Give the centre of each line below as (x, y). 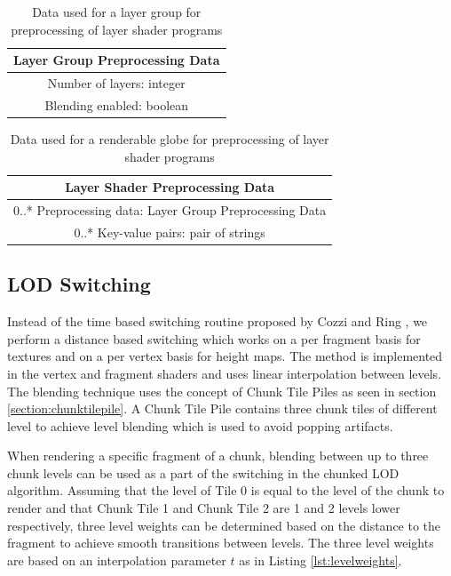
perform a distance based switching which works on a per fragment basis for (214, 338)
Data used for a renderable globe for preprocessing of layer (170, 138)
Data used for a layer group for (117, 12)
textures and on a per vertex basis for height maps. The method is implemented (225, 356)
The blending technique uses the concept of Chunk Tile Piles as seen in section (222, 391)
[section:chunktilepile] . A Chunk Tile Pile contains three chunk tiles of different (222, 408)
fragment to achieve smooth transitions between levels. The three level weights (221, 543)
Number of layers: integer (116, 83)
